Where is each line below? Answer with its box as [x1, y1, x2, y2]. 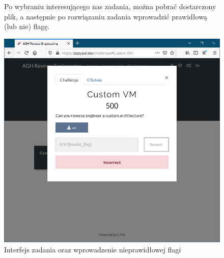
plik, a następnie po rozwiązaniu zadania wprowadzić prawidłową [4, 11, 207, 21]
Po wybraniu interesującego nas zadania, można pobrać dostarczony [4, 1, 216, 11]
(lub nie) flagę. [4, 21, 50, 32]
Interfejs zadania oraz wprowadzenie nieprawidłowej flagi [4, 244, 181, 254]
